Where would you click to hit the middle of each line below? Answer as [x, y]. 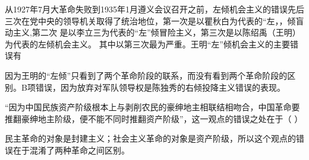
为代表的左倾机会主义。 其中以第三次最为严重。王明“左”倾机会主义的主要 [147, 44]
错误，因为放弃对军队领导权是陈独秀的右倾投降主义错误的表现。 [160, 87]
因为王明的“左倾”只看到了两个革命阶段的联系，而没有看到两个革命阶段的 [146, 75]
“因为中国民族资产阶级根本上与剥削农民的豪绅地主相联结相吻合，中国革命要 [152, 107]
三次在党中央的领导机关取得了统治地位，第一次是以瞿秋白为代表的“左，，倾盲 [154, 20]
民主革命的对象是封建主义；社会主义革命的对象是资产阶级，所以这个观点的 [150, 138]
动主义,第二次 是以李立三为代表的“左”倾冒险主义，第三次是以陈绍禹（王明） [153, 32]
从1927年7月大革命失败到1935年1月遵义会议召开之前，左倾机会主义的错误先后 [154, 9]
